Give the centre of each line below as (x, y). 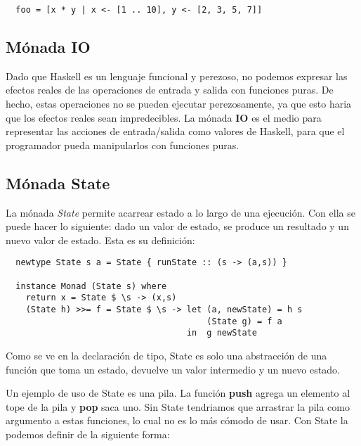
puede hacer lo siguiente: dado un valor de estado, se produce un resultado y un (177, 226)
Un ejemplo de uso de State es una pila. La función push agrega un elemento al (178, 393)
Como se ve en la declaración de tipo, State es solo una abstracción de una (166, 355)
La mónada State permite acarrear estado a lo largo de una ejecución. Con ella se (180, 212)
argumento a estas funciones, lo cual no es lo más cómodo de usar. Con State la (177, 420)
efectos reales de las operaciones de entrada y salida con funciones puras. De (170, 90)
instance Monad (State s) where (91, 286)
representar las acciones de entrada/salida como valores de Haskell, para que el (175, 131)
